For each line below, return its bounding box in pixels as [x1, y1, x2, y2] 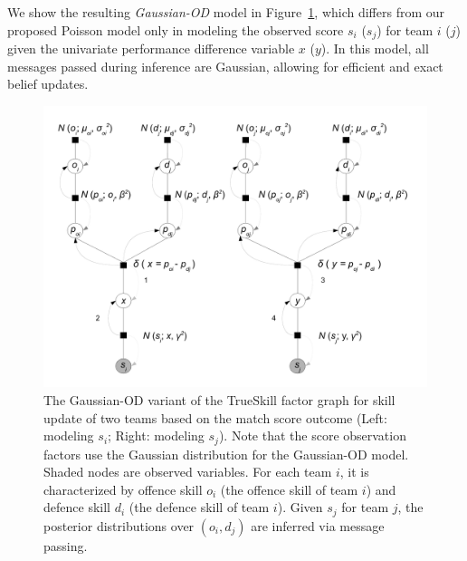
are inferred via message [251, 516, 385, 535]
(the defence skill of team [129, 498, 270, 517]
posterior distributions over [43, 516, 195, 535]
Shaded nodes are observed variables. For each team [43, 462, 332, 481]
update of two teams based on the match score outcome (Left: [43, 408, 387, 427]
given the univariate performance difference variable [7, 39, 295, 58]
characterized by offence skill [43, 479, 203, 498]
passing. [43, 536, 88, 555]
